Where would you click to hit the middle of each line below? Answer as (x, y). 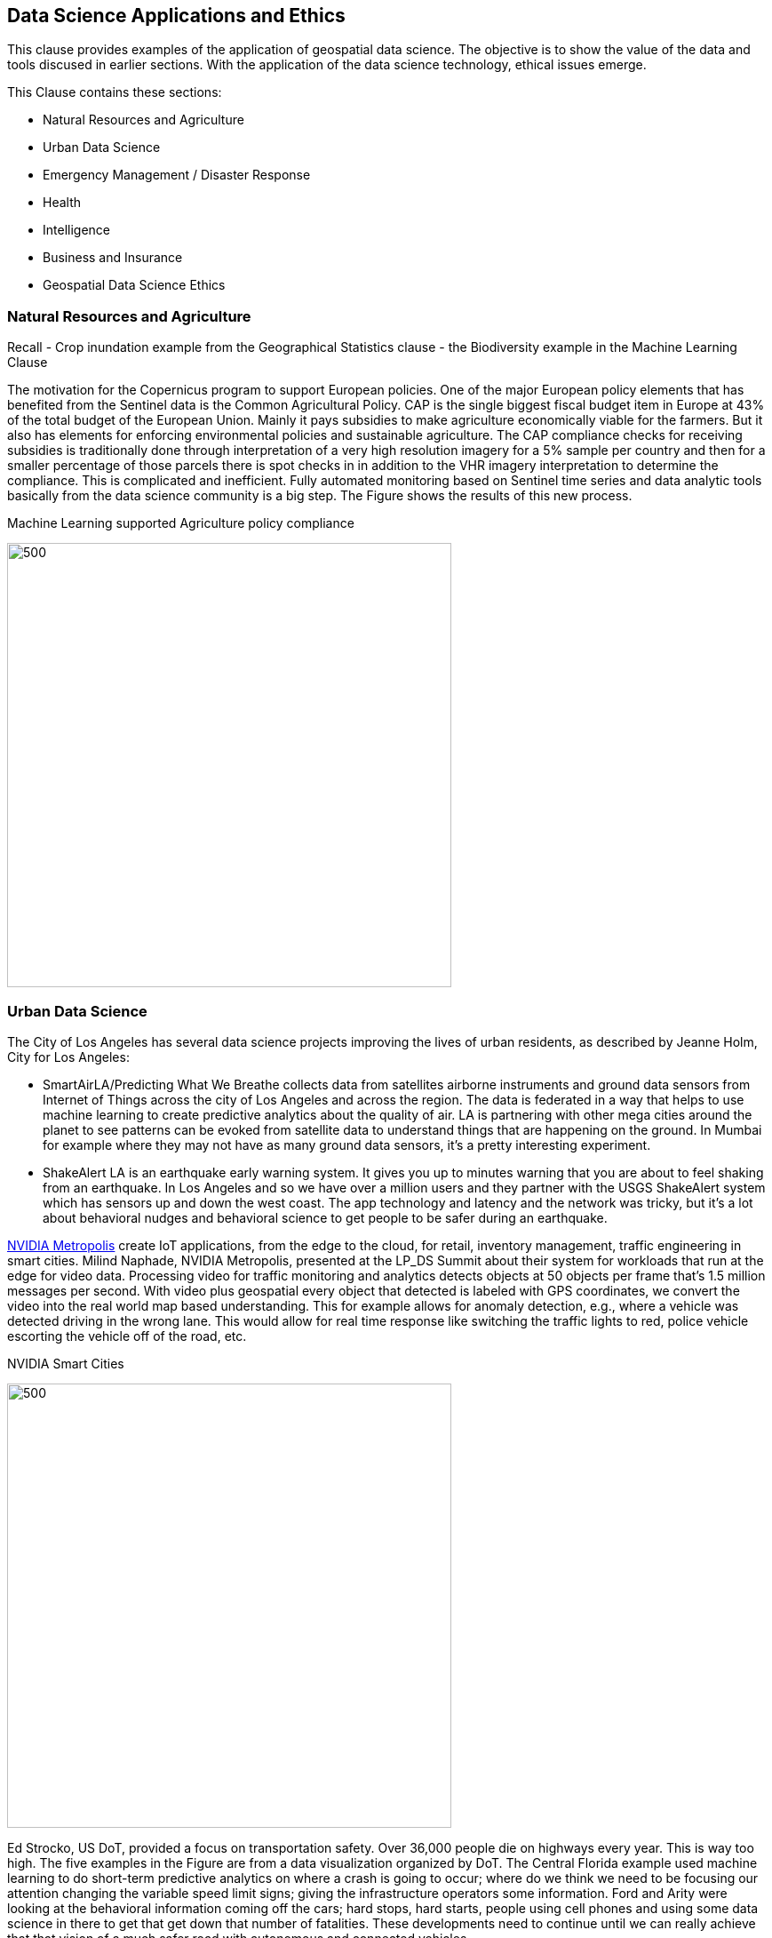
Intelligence (76, 230)
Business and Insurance (113, 258)
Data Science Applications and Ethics (176, 16)
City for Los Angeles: (68, 1057)
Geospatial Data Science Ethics (134, 285)
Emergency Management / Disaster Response (177, 175)
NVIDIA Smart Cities (66, 1363)
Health (62, 203)
